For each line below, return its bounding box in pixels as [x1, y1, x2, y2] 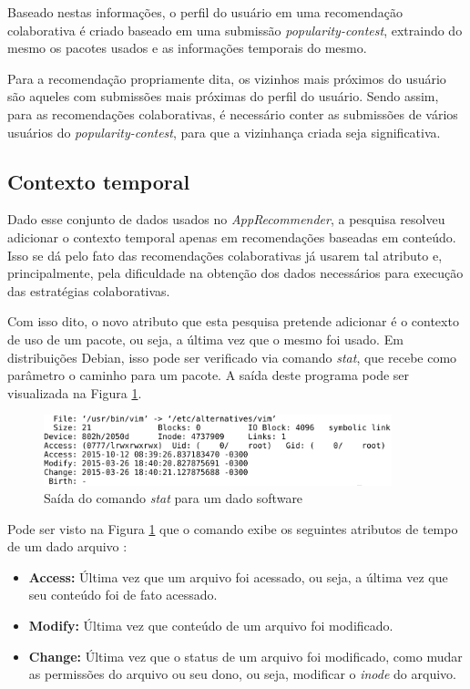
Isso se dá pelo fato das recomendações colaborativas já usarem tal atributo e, [7, 245, 443, 264]
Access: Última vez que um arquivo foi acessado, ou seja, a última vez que [28, 567, 448, 586]
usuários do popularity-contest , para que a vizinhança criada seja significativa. [7, 122, 441, 141]
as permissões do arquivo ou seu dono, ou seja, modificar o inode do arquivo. [28, 664, 456, 684]
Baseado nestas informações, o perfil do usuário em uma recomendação [7, 3, 403, 21]
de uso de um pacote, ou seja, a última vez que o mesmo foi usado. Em [7, 329, 404, 348]
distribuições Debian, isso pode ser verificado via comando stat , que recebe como [7, 347, 457, 366]
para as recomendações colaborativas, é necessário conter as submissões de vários [7, 104, 458, 123]
